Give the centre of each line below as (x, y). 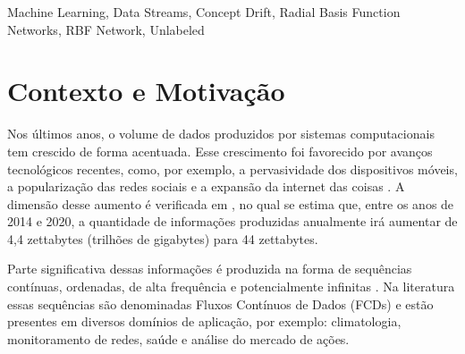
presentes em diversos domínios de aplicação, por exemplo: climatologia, (204, 321)
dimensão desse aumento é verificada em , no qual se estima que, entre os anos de (231, 203)
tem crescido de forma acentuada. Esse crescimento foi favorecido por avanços (220, 151)
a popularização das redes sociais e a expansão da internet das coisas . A (206, 186)
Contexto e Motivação (146, 91)
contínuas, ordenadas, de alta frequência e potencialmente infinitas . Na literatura (231, 287)
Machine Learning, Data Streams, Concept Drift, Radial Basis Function (204, 12)
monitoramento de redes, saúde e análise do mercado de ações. (178, 338)
